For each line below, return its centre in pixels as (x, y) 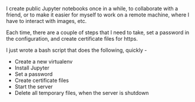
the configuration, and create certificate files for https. (72, 39)
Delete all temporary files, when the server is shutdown (82, 93)
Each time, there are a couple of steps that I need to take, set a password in (98, 32)
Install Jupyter (32, 68)
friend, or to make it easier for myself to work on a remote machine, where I (98, 15)
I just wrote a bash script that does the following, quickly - (77, 50)
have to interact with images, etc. (47, 21)
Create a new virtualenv (44, 62)
